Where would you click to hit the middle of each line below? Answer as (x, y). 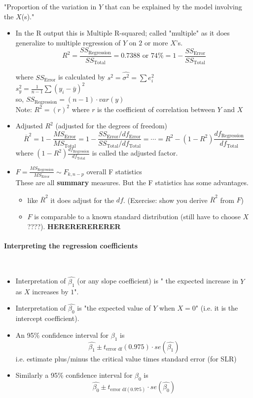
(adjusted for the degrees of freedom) (111, 126)
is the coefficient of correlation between (156, 109)
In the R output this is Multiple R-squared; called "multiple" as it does (123, 33)
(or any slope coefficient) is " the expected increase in (158, 281)
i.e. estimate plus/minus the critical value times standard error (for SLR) (126, 358)
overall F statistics (114, 171)
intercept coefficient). (47, 318)
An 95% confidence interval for (62, 335)
